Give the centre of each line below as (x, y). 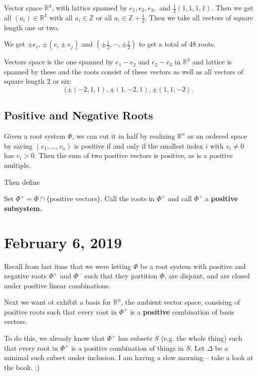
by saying (18, 145)
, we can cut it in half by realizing (124, 136)
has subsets (135, 338)
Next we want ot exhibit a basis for (58, 302)
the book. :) (22, 367)
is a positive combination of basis (182, 311)
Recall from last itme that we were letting (68, 266)
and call (180, 198)
